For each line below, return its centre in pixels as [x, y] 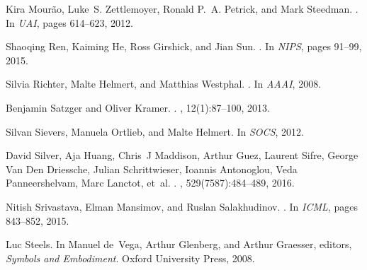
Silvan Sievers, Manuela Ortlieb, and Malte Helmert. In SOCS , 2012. [155, 131]
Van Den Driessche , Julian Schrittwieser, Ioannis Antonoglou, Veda [152, 169]
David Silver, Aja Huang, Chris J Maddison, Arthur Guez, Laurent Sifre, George [182, 155]
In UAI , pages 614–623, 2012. [69, 22]
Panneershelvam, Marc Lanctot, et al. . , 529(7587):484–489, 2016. [150, 183]
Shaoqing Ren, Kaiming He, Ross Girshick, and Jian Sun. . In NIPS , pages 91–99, [184, 46]
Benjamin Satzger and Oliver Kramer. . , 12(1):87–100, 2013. [138, 107]
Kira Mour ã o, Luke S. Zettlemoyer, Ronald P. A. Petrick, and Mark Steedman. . [182, 8]
